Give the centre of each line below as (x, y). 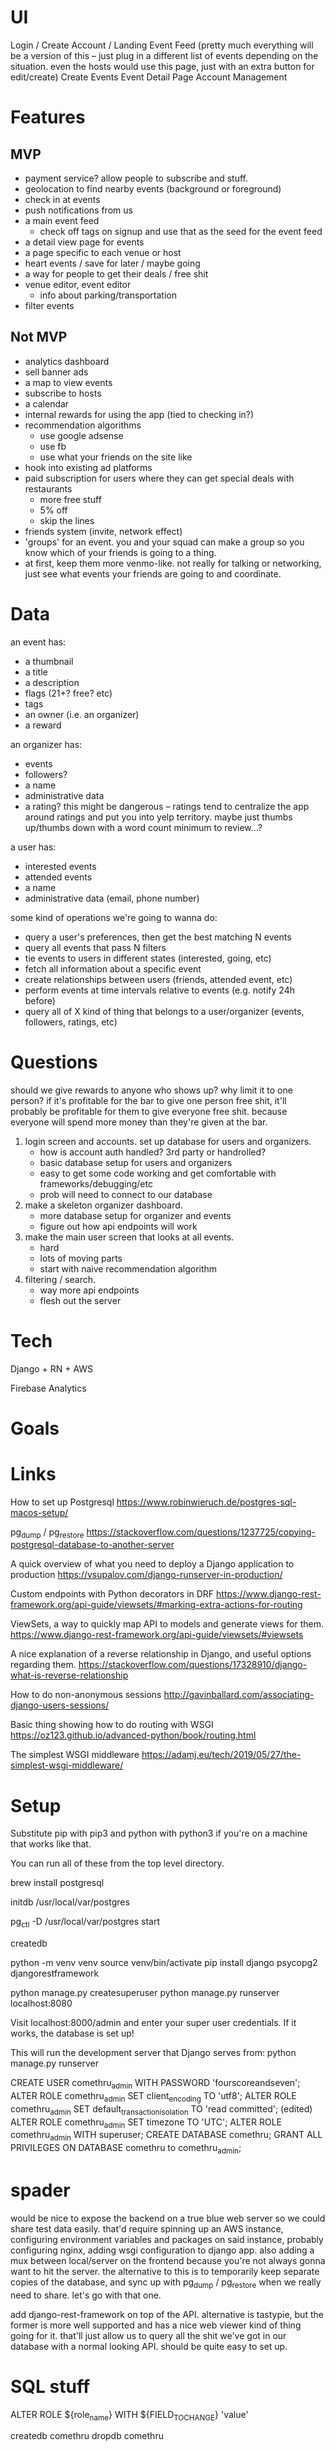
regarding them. (43, 1665)
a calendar (47, 403)
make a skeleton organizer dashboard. (103, 1205)
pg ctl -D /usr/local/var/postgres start (85, 1923)
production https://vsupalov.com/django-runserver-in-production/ (146, 1575)
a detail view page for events (84, 242)
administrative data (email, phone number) (112, 898)
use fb (53, 446)
